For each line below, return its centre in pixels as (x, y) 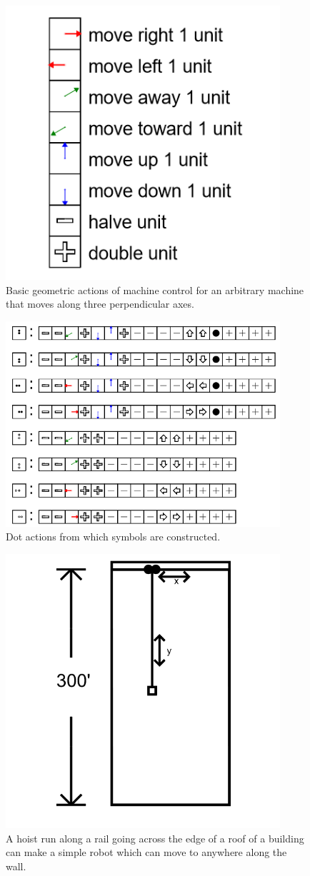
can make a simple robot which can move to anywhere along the (146, 852)
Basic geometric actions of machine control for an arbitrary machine (155, 290)
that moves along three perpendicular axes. (100, 304)
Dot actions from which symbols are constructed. (113, 537)
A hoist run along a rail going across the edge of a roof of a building (155, 838)
